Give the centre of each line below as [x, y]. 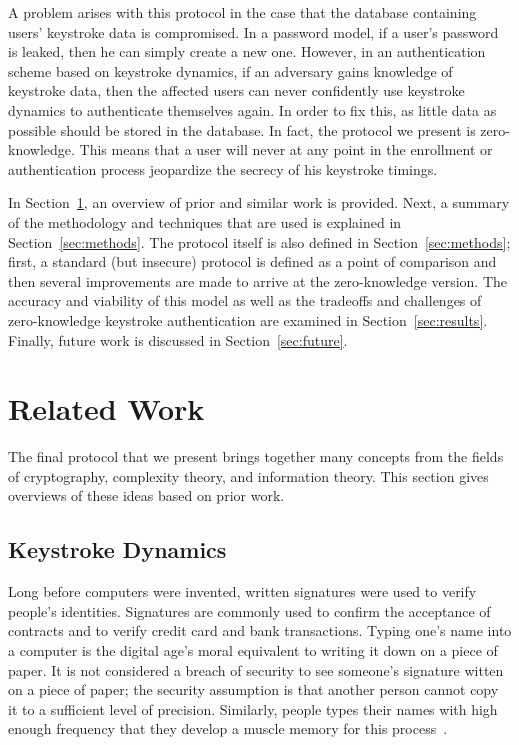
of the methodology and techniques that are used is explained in [205, 221]
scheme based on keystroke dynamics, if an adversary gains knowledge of [230, 70]
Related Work [106, 408]
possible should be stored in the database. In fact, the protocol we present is [242, 129]
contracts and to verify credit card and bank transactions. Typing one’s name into [260, 630]
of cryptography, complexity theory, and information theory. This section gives [248, 475]
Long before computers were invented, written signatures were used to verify [242, 591]
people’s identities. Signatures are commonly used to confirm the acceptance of [249, 610]
